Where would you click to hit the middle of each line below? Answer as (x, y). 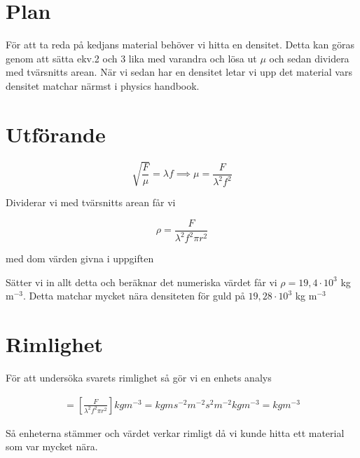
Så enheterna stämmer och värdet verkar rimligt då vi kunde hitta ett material (175, 432)
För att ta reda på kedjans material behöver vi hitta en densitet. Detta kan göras (180, 45)
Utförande (56, 134)
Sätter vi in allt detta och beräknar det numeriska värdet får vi (141, 282)
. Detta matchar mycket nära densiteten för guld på (134, 296)
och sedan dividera (309, 58)
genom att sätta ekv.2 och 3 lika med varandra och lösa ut (131, 58)
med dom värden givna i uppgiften (80, 258)
